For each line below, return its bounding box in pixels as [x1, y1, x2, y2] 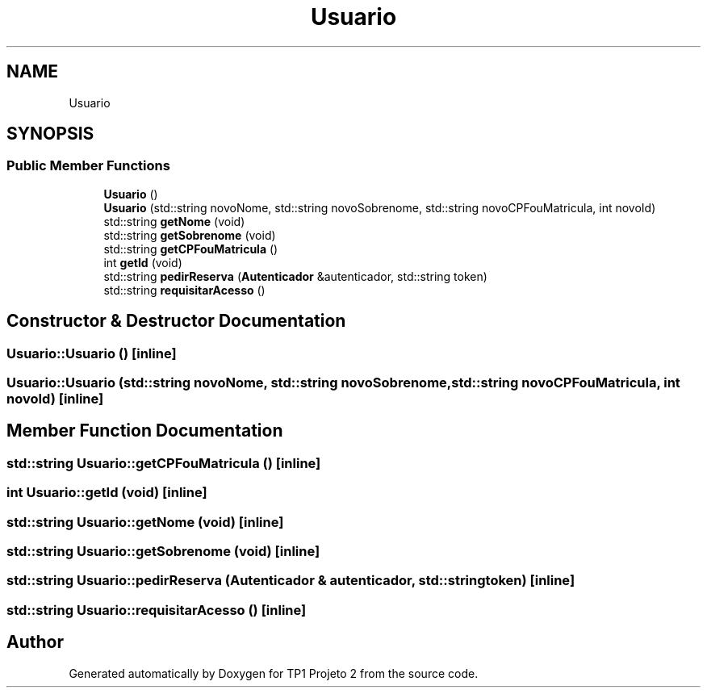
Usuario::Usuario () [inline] [6, 345, 177, 362]
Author [6, 632, 64, 653]
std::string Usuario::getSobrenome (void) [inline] [6, 543, 320, 559]
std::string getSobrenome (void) [103, 228, 276, 242]
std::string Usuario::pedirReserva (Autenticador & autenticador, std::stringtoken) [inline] [6, 572, 575, 589]
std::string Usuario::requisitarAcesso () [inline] [6, 601, 307, 618]
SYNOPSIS [6, 123, 94, 144]
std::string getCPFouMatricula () [103, 241, 278, 256]
